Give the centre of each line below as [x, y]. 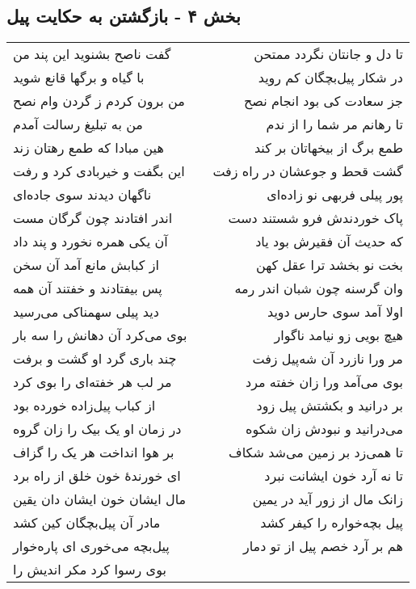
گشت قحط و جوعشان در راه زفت [308, 171]
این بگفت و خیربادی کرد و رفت [99, 171]
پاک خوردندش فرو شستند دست [315, 218]
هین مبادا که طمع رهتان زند [88, 148]
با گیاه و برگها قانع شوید [79, 78]
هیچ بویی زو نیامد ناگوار [338, 335]
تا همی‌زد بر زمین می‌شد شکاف [316, 452]
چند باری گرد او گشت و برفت [95, 359]
